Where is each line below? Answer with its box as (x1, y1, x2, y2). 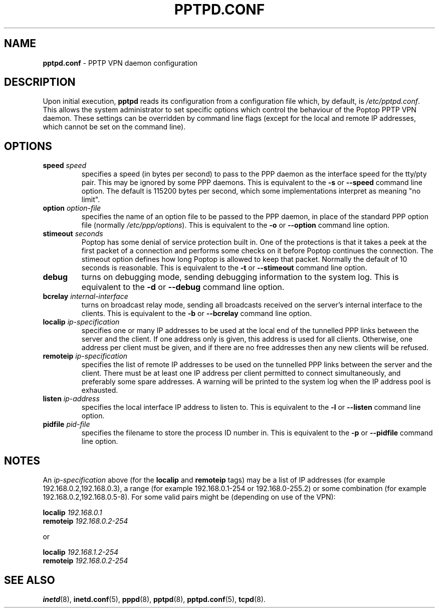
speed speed (43, 161, 87, 170)
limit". (81, 195, 100, 204)
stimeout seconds (43, 229, 103, 238)
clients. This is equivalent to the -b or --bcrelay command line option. (81, 309, 312, 318)
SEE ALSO (4, 573, 55, 586)
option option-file (43, 204, 101, 213)
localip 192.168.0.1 (43, 508, 102, 517)
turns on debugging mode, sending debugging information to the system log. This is (81, 272, 399, 282)
